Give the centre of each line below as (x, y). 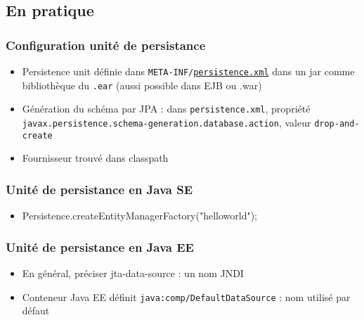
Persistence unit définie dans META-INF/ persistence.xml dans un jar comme (188, 71)
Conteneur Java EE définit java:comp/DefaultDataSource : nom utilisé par (186, 296)
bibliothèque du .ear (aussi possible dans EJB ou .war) (142, 85)
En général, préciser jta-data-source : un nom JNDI (133, 273)
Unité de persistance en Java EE (100, 247)
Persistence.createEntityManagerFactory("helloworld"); (140, 216)
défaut (36, 311)
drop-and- (337, 123)
